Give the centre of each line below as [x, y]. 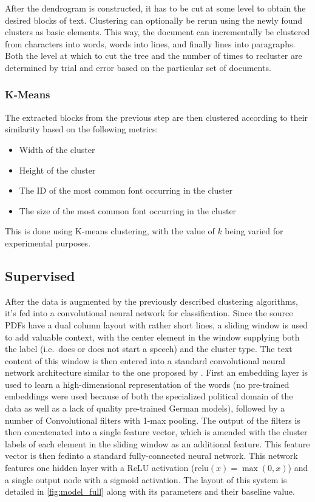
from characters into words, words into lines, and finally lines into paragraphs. [150, 43]
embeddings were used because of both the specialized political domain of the [149, 396]
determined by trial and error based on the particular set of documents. [138, 67]
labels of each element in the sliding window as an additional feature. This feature [157, 443]
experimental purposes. [48, 243]
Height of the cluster [57, 170]
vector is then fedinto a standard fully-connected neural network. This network [151, 456]
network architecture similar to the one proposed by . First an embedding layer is [156, 372]
